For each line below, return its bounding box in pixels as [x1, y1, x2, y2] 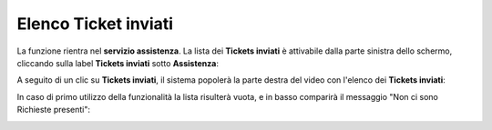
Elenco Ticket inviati [16, 14, 173, 34]
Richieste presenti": [16, 105, 91, 115]
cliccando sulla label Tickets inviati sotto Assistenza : [16, 57, 219, 68]
